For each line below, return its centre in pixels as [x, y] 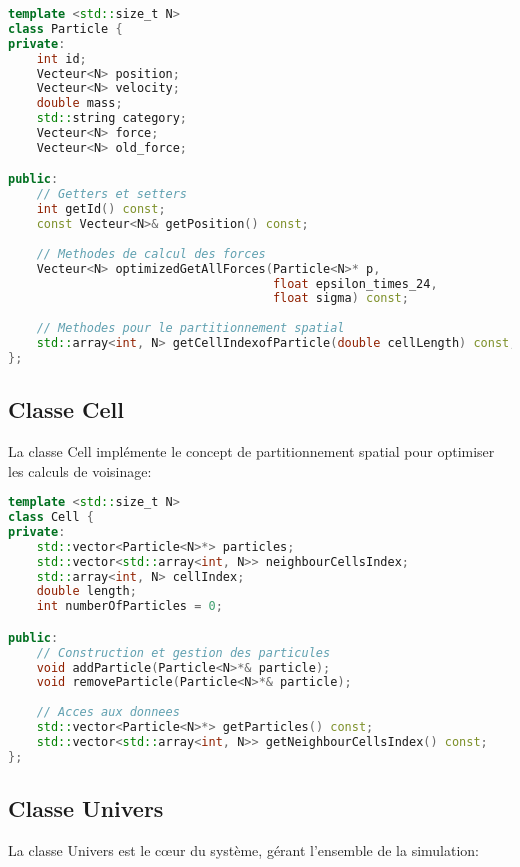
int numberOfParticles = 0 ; [129, 606]
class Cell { [51, 517]
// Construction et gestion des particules [183, 652]
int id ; [61, 58]
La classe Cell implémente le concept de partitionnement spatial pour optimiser [251, 450]
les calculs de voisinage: [80, 470]
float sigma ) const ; [340, 298]
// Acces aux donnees [108, 712]
